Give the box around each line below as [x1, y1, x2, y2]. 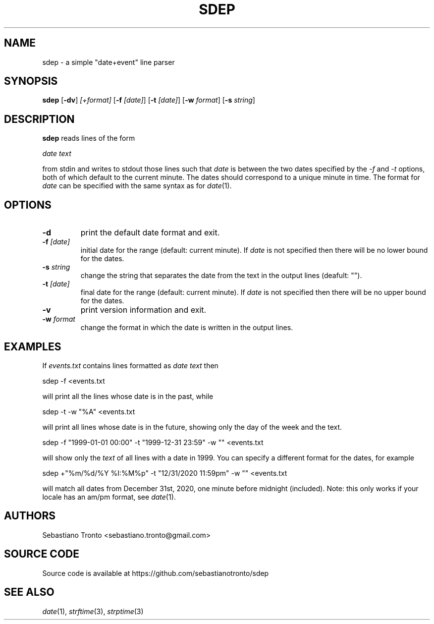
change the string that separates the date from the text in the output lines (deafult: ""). [80, 271, 362, 280]
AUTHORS [4, 510, 56, 522]
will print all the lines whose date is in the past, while [42, 392, 214, 400]
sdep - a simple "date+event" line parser [42, 57, 175, 66]
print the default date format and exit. [80, 227, 220, 238]
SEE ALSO [4, 586, 54, 599]
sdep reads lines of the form [42, 134, 135, 143]
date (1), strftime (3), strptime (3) [42, 607, 144, 616]
